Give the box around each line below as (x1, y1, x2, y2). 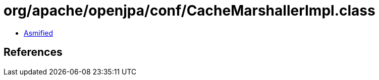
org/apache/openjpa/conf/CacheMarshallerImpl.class (4, 2, 375, 19)
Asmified (24, 28, 53, 37)
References (4, 46, 63, 59)
